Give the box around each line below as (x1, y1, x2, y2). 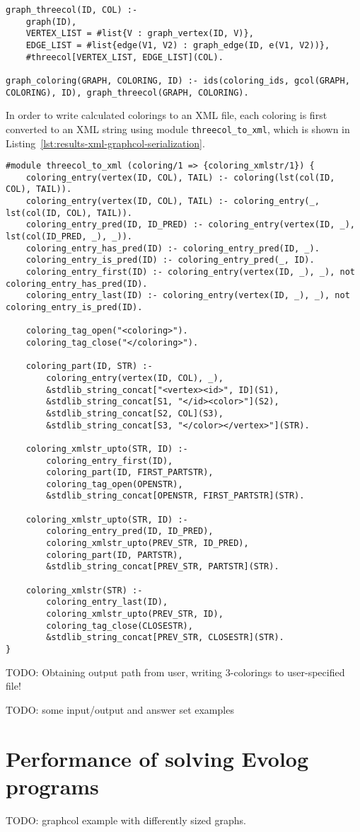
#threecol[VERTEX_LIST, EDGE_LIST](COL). (25, 52, 223, 62)
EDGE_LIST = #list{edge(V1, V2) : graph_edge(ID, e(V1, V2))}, (25, 40, 330, 50)
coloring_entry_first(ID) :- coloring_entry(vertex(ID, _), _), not (25, 267, 355, 277)
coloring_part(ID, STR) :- (25, 361, 153, 372)
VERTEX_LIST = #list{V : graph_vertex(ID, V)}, (25, 28, 254, 39)
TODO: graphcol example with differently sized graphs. (6, 812, 246, 827)
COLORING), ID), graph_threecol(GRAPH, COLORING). (6, 87, 249, 98)
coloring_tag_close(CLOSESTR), (46, 620, 193, 631)
